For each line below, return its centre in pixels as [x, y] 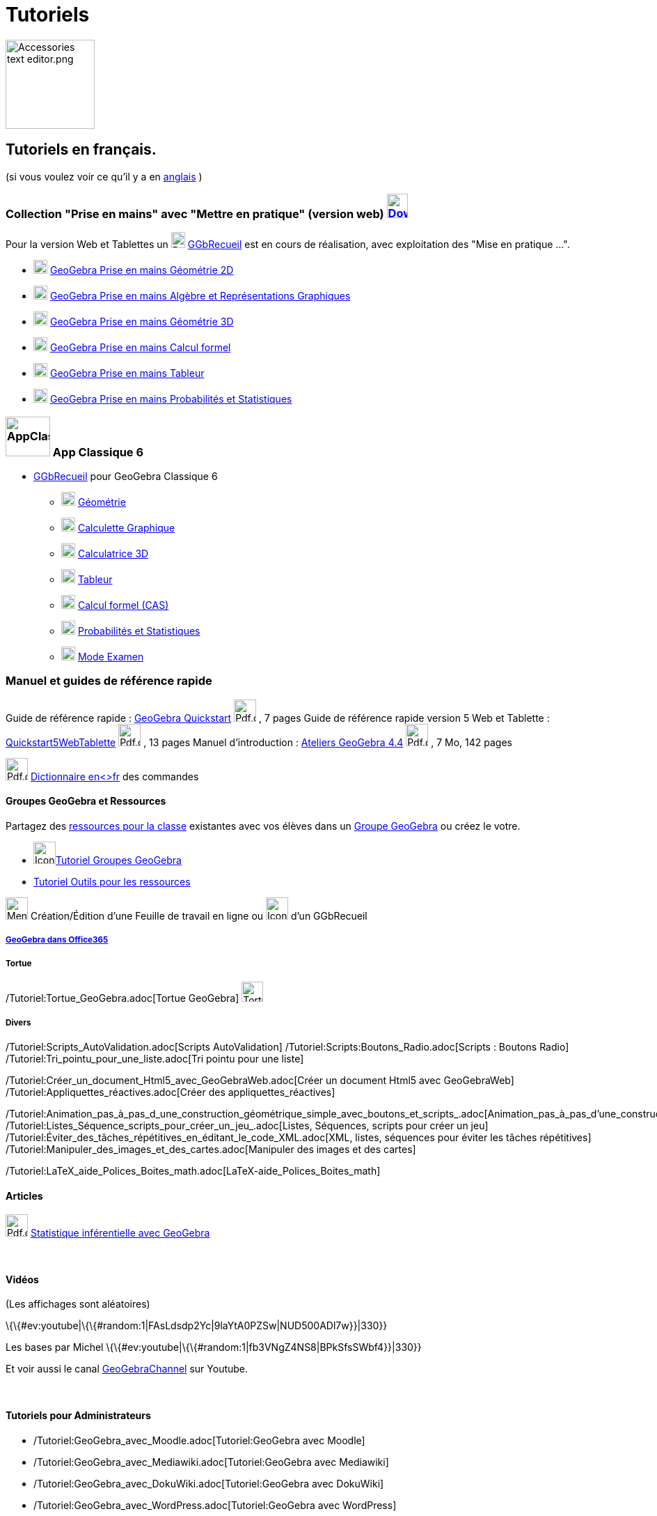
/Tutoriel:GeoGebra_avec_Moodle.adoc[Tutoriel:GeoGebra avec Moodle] [199, 1440]
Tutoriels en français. [81, 150]
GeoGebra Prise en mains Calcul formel [140, 348]
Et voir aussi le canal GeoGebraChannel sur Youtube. [127, 1369]
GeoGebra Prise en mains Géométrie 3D [142, 322]
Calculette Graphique [126, 528]
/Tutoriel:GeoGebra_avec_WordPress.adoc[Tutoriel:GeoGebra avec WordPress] [215, 1505]
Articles [24, 1196]
